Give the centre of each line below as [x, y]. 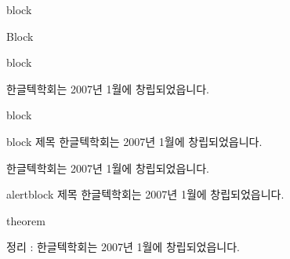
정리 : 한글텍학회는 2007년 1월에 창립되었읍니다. [123, 247]
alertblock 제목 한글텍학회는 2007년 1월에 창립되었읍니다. [145, 194]
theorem [26, 220]
